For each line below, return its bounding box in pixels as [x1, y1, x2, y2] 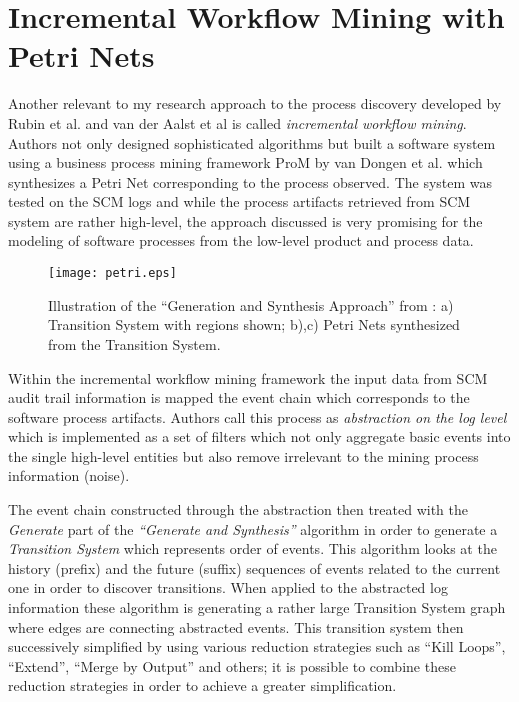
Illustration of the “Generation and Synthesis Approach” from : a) [48, 294, 454, 315]
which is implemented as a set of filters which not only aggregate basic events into [8, 426, 511, 447]
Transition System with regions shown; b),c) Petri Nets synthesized [48, 314, 460, 335]
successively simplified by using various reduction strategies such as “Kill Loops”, [8, 636, 506, 657]
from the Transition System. [48, 333, 221, 354]
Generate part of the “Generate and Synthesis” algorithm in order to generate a [8, 518, 498, 539]
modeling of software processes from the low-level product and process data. [8, 230, 474, 251]
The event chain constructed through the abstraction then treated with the [8, 499, 468, 520]
